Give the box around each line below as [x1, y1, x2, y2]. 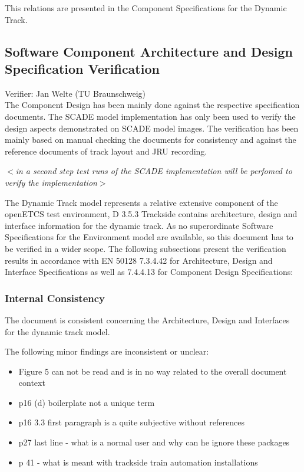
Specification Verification [5, 59, 160, 77]
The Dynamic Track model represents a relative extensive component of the [5, 196, 278, 208]
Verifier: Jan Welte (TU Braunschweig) [5, 87, 146, 99]
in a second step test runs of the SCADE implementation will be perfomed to [15, 165, 292, 177]
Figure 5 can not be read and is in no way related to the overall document [18, 365, 287, 377]
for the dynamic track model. [5, 325, 110, 337]
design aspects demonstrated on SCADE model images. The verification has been [5, 122, 299, 134]
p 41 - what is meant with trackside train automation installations [18, 455, 258, 468]
